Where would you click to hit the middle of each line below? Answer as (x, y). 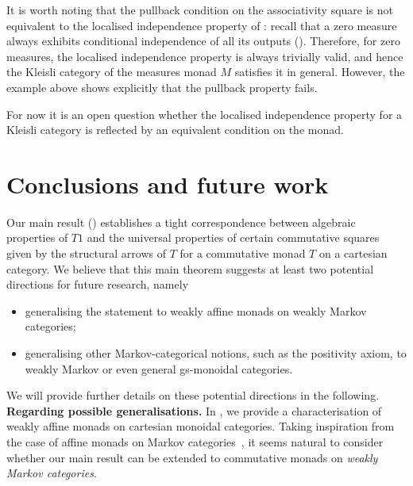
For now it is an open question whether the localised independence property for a (205, 114)
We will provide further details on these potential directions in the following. (193, 395)
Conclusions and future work (168, 184)
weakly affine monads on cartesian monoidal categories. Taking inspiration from (201, 426)
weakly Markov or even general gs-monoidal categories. (159, 368)
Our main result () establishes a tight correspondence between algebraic (181, 222)
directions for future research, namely (98, 284)
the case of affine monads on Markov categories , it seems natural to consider (195, 442)
